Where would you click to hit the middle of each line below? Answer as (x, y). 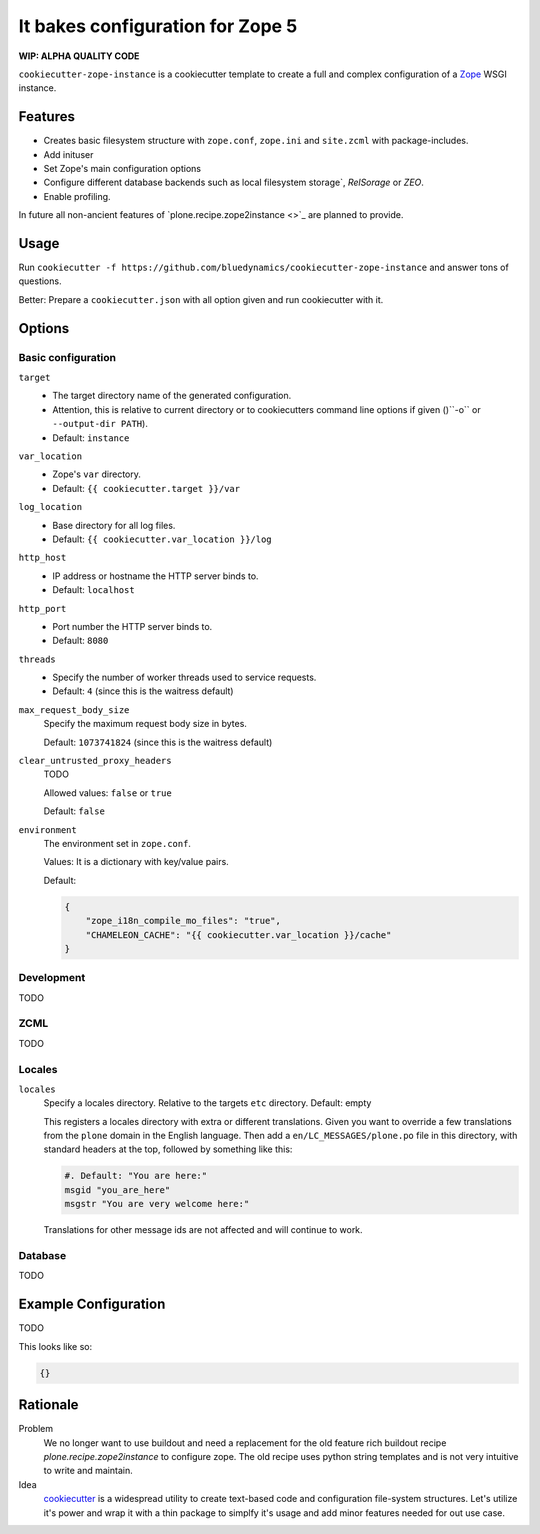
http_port (42, 608)
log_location (50, 507)
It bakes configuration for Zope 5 (158, 26)
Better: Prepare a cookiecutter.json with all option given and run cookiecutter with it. (201, 299)
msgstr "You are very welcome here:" (157, 1204)
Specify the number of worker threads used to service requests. (184, 677)
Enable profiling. (77, 196)
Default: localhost (93, 590)
